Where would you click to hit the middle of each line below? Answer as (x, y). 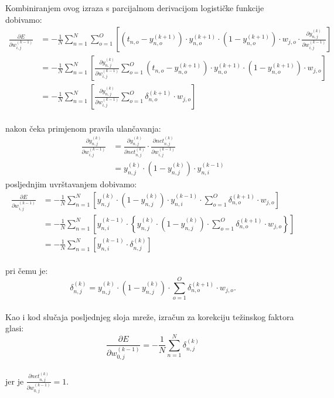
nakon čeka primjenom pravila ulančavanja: (83, 128)
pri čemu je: (27, 271)
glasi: (15, 328)
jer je (15, 381)
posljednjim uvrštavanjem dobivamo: (71, 184)
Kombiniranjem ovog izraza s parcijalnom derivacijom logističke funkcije (135, 8)
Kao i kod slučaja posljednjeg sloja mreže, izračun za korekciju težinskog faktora (150, 316)
